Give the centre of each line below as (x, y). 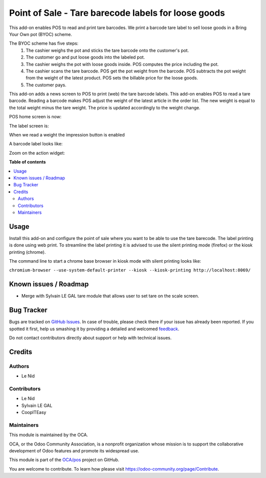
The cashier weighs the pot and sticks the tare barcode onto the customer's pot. (107, 50)
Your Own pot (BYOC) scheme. (41, 34)
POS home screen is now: (35, 117)
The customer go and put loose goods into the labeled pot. (85, 57)
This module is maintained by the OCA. (49, 435)
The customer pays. (46, 85)
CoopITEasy (34, 412)
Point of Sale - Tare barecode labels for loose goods (117, 13)
